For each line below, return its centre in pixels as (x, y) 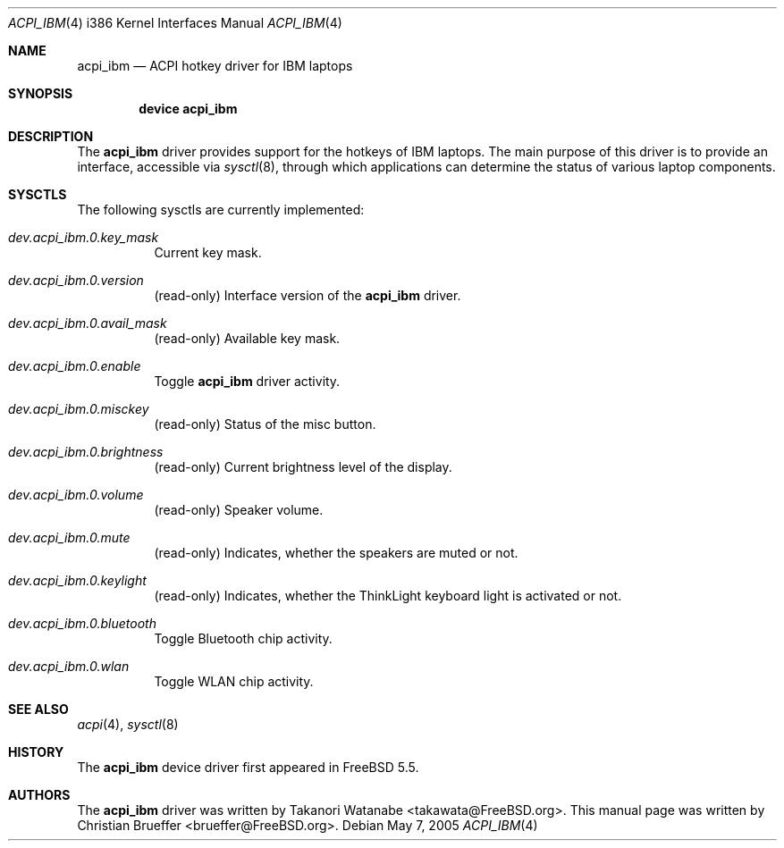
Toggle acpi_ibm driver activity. (247, 381)
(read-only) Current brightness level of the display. (303, 467)
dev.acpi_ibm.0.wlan (69, 666)
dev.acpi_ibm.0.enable (75, 366)
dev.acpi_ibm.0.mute (69, 537)
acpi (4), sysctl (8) (128, 724)
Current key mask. (208, 252)
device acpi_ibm (188, 109)
